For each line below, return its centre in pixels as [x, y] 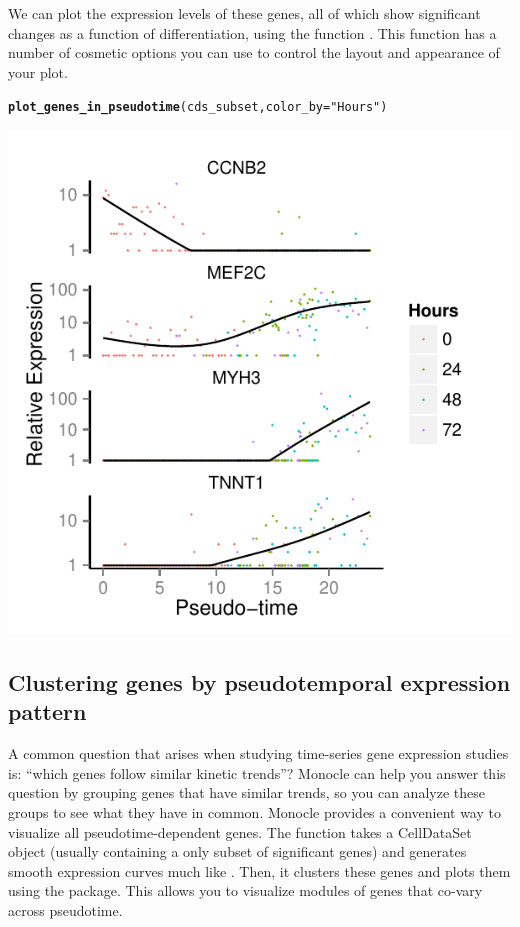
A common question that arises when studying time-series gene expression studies [258, 753]
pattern [47, 711]
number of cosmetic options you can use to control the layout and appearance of [254, 52]
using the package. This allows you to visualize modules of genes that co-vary [245, 890]
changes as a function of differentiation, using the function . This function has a [252, 32]
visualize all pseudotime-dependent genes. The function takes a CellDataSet [240, 831]
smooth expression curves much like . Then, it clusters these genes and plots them [259, 870]
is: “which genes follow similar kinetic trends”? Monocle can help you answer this [257, 772]
